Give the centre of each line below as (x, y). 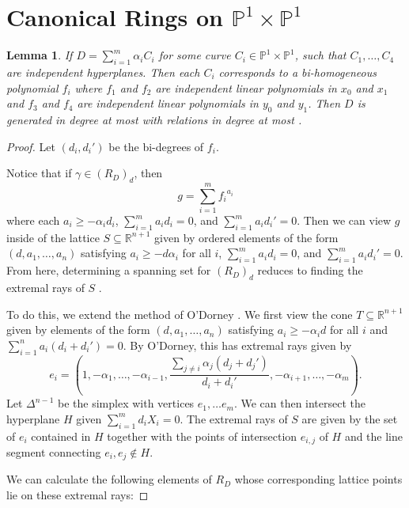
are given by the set (350, 418)
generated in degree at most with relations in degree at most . (154, 119)
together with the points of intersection (202, 436)
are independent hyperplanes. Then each (103, 72)
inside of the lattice (53, 237)
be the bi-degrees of (156, 146)
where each (33, 220)
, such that (320, 55)
